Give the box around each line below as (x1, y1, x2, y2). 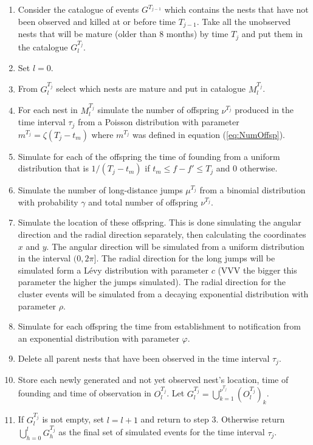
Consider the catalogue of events (18, 3, 139, 15)
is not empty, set (42, 413, 105, 426)
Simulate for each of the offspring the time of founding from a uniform (18, 150, 280, 162)
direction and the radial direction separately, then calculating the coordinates (18, 228, 306, 241)
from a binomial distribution (199, 184, 306, 196)
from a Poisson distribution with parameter (77, 116, 239, 128)
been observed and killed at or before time (18, 15, 176, 27)
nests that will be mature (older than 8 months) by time (18, 27, 229, 40)
